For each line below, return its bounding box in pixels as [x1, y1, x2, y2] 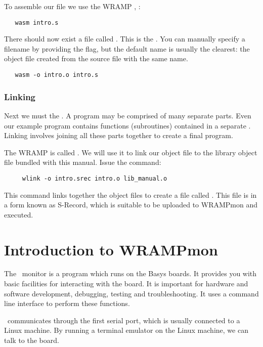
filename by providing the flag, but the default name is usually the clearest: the [4, 43, 250, 54]
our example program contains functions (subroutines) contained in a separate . [4, 120, 251, 131]
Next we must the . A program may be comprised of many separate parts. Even [4, 110, 251, 120]
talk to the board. [4, 335, 59, 345]
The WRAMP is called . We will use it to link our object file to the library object [4, 147, 257, 157]
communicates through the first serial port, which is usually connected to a [7, 315, 240, 325]
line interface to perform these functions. [4, 298, 130, 309]
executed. [4, 209, 33, 220]
